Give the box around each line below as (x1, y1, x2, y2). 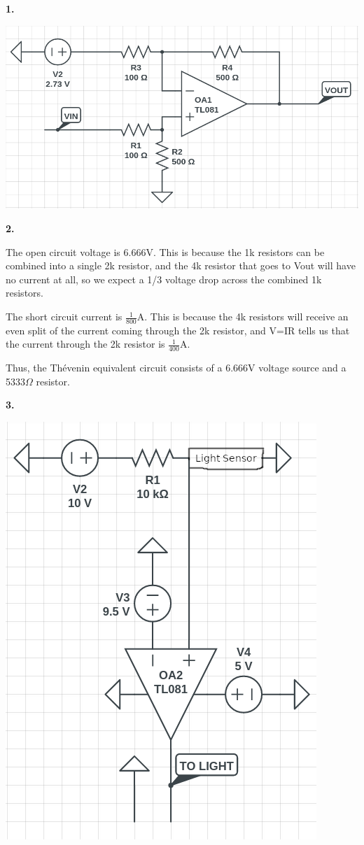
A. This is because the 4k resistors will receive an (136, 309, 349, 324)
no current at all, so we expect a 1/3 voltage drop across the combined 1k (6, 271, 322, 286)
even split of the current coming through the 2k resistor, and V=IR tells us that (6, 322, 350, 337)
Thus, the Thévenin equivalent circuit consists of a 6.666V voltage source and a (6, 360, 346, 375)
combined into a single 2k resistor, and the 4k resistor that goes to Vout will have (6, 258, 356, 273)
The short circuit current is (6, 309, 122, 324)
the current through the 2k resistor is (6, 336, 165, 351)
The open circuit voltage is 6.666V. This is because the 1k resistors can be (6, 244, 325, 259)
